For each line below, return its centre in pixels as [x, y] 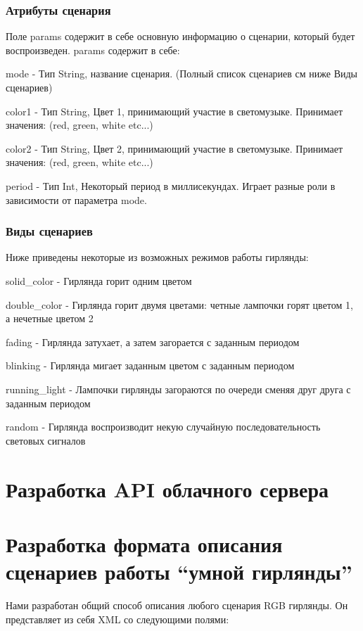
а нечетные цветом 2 [50, 318]
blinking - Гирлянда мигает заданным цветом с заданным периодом [150, 365]
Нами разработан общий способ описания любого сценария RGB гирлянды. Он [177, 605]
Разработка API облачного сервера [167, 489]
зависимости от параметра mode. [76, 199]
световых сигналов [46, 440]
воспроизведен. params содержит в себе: [93, 50]
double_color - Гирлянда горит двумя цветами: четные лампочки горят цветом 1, [179, 304]
